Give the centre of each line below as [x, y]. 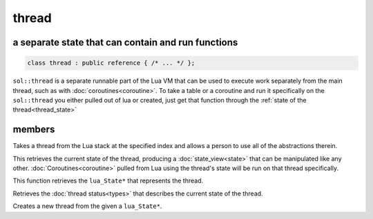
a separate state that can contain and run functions [125, 42]
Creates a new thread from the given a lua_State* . [87, 206]
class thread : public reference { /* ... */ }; [111, 63]
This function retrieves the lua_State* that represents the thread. [108, 181]
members [34, 130]
